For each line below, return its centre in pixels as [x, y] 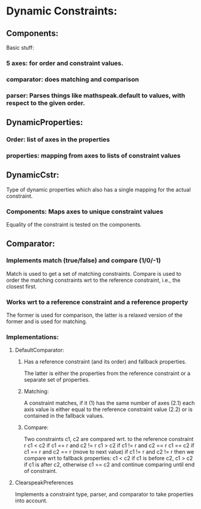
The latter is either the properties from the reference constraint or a [107, 373]
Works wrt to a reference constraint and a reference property [97, 302]
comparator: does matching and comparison [73, 79]
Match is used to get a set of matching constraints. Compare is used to [94, 273]
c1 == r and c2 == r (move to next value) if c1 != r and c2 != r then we [109, 452]
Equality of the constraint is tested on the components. [74, 225]
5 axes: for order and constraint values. [65, 63]
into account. [31, 501]
